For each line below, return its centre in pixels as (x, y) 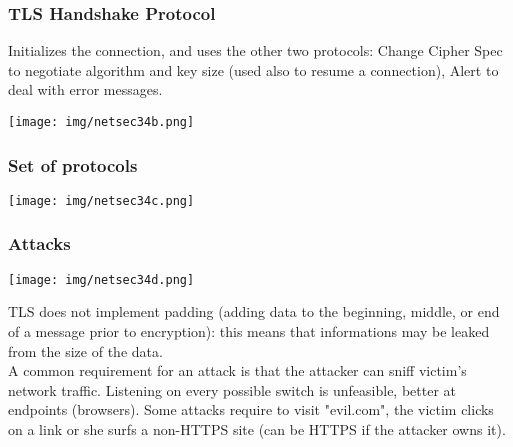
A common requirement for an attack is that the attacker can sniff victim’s (237, 370)
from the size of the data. (85, 350)
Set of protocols (73, 164)
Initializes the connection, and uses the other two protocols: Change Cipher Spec (255, 50)
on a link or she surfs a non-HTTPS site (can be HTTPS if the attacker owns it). (257, 428)
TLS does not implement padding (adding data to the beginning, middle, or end (254, 311)
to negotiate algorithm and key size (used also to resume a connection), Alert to (253, 69)
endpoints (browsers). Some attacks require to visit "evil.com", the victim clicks (251, 409)
